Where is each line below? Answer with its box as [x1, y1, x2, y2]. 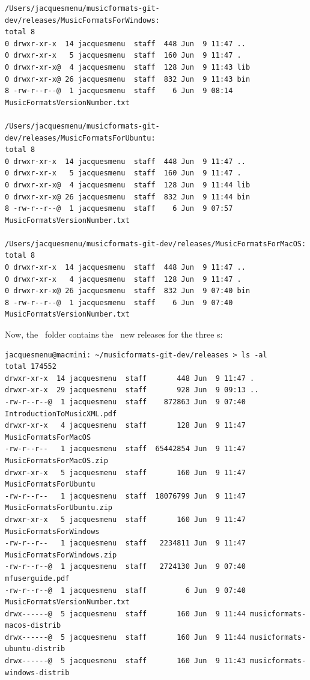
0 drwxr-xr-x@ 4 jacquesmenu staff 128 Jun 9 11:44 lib [5, 180, 251, 189]
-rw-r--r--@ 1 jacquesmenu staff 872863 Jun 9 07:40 [5, 398, 246, 406]
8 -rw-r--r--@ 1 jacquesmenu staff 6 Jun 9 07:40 [5, 298, 233, 307]
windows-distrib [5, 668, 70, 677]
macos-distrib [5, 621, 61, 630]
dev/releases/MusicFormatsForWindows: [5, 16, 160, 25]
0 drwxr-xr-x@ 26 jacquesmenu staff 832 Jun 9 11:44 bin [5, 192, 251, 201]
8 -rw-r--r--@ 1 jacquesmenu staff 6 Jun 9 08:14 [5, 87, 233, 96]
